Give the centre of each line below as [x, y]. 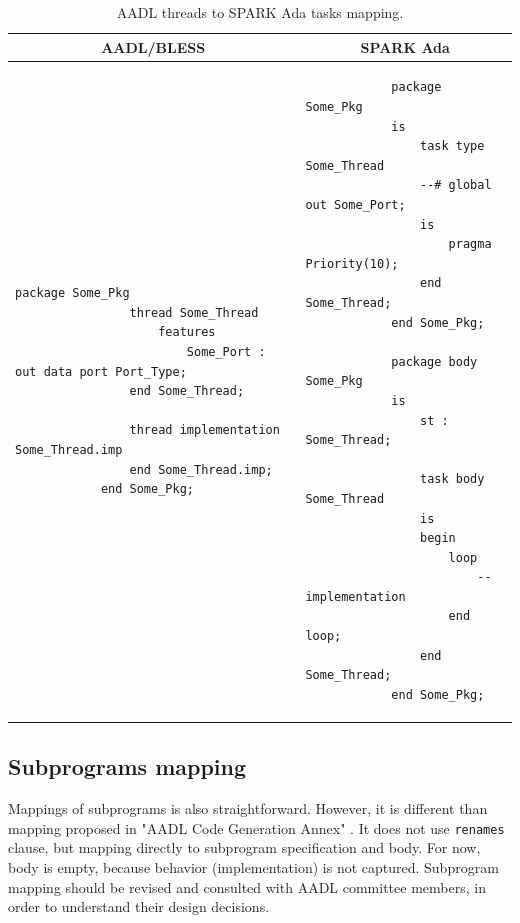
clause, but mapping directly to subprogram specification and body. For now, [244, 847]
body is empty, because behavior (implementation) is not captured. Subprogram [253, 866]
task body [452, 479]
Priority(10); [352, 263]
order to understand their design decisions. [139, 906]
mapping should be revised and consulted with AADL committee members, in [247, 886]
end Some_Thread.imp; [201, 469]
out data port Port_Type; [101, 371]
